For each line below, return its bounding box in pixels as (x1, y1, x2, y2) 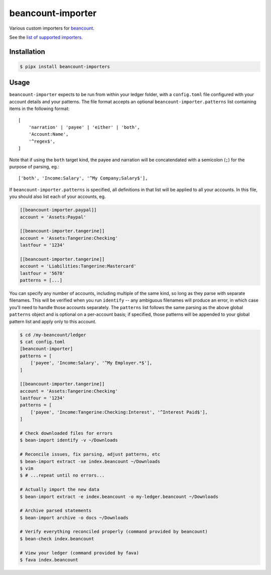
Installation (9, 47, 45, 56)
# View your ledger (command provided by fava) (20, 550, 139, 555)
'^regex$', (28, 138, 56, 144)
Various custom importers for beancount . (9, 25, 95, 31)
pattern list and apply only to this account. (9, 318, 96, 324)
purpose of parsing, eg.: (9, 163, 60, 169)
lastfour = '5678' (20, 270, 65, 276)
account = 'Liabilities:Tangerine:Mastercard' (20, 263, 137, 269)
